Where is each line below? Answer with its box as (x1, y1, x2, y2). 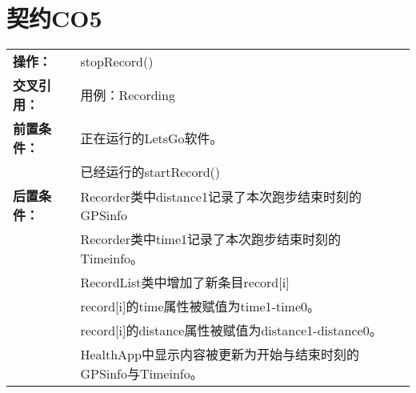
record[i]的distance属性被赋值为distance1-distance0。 (80, 321, 382, 340)
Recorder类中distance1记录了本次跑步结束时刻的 (80, 186, 362, 206)
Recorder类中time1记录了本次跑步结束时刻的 (80, 230, 342, 249)
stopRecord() (80, 51, 154, 70)
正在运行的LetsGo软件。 (80, 129, 223, 148)
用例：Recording (80, 86, 175, 105)
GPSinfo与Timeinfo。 (80, 364, 203, 383)
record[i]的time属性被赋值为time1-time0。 (80, 297, 321, 316)
